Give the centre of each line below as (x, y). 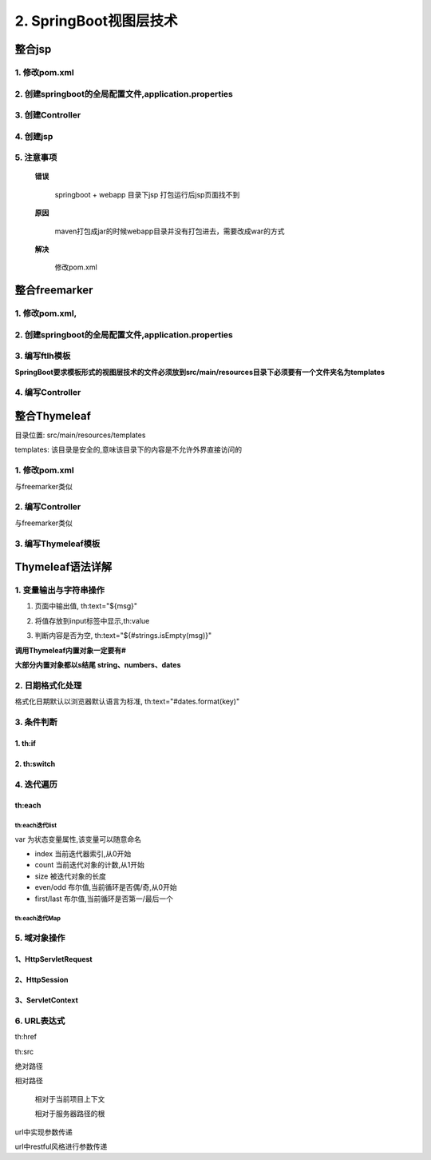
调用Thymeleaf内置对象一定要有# (71, 650)
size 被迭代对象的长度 (71, 876)
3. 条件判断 (36, 722)
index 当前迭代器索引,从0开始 (83, 854)
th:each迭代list (36, 826)
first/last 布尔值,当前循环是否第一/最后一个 (104, 899)
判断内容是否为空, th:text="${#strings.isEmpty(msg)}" (123, 636)
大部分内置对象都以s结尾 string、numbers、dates (98, 665)
